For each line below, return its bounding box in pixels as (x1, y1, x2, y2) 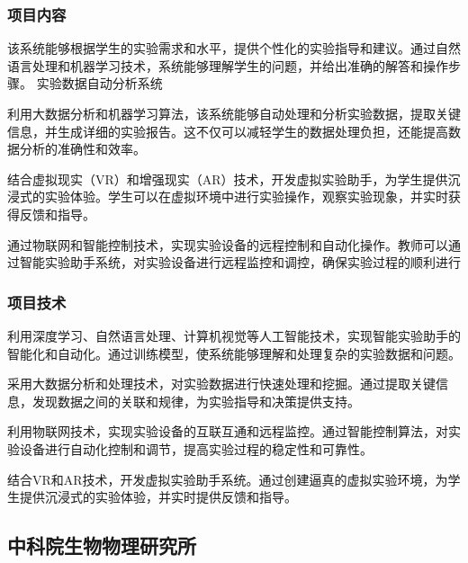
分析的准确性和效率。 (19, 139, 146, 158)
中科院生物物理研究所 (7, 532, 196, 559)
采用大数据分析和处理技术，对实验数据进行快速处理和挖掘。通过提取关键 (7, 374, 436, 393)
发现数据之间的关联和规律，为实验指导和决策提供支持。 (31, 391, 360, 410)
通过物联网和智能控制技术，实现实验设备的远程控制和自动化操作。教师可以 (7, 235, 448, 254)
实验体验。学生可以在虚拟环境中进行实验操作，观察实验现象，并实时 (44, 187, 448, 206)
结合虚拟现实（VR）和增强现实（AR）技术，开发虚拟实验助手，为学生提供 (7, 169, 448, 188)
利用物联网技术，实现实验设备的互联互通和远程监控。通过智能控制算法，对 (7, 422, 448, 441)
